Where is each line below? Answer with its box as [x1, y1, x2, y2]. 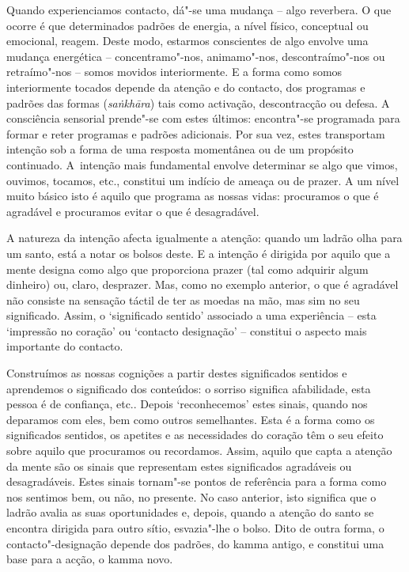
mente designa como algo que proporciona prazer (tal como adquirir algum [6, 260, 369, 277]
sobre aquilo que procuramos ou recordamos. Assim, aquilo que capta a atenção [6, 442, 392, 459]
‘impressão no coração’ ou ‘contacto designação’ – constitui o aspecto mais [6, 322, 367, 339]
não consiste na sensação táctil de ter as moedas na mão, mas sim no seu [6, 291, 360, 308]
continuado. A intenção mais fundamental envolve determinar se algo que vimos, [6, 156, 398, 172]
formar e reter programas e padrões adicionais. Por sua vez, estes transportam [6, 125, 385, 142]
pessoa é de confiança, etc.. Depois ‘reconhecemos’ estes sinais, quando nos [6, 396, 368, 412]
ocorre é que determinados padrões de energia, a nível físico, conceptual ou [6, 17, 369, 33]
